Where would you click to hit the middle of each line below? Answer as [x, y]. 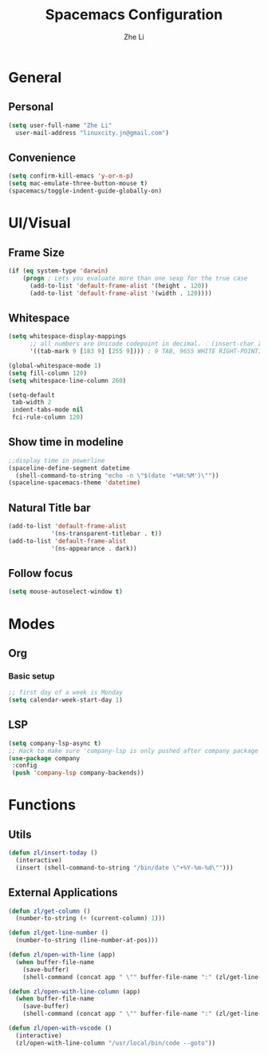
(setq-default [32, 395]
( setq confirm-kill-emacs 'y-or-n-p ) [71, 176]
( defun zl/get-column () [49, 911]
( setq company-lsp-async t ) [55, 743]
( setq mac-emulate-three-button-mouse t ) [78, 184]
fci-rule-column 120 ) [47, 417]
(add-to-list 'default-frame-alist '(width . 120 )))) [121, 293]
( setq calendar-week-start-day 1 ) [66, 700]
